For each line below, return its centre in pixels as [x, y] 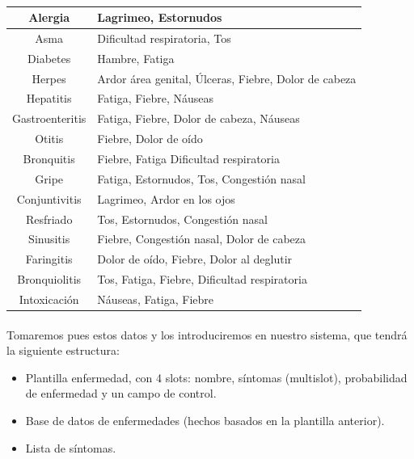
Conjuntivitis [49, 198]
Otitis [49, 139]
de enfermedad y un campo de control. [121, 393]
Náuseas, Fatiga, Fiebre [156, 299]
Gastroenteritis [49, 118]
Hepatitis [49, 98]
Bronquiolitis [49, 279]
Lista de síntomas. [71, 447]
